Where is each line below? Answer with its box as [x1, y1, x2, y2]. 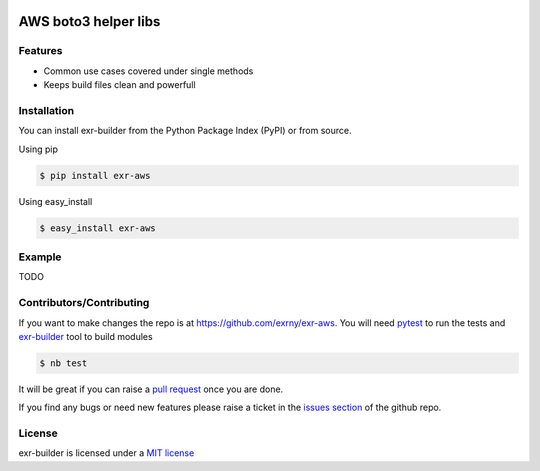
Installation [18, 103, 75, 117]
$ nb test [39, 357, 88, 369]
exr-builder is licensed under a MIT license [18, 447, 195, 459]
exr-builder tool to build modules [18, 330, 154, 342]
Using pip [18, 143, 59, 155]
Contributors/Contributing [18, 296, 150, 310]
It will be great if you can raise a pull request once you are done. [18, 383, 284, 395]
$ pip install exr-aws [39, 170, 151, 181]
